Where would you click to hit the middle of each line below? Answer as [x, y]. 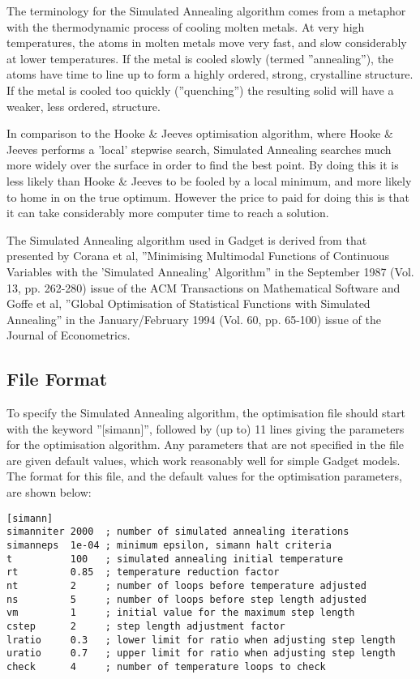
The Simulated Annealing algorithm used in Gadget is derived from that [187, 239]
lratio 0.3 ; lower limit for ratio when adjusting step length [201, 640]
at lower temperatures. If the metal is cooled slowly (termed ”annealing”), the [200, 58]
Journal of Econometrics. [69, 335]
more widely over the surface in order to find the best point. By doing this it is [203, 165]
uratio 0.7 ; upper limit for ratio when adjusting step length [201, 653]
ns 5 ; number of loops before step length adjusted [186, 599]
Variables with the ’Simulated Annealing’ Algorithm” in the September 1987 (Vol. [210, 271]
